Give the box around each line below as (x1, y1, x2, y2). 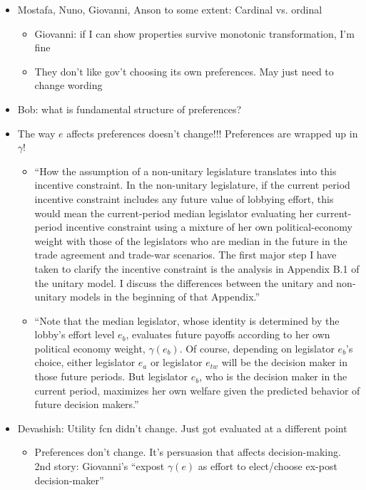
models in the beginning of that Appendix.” (70, 289, 260, 304)
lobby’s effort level (34, 327, 115, 342)
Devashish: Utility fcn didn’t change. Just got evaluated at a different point (17, 420, 347, 435)
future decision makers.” (34, 397, 139, 412)
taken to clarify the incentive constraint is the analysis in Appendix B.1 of (34, 261, 360, 276)
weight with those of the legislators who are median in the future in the (34, 233, 347, 248)
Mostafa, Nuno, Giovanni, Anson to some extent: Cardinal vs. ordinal (17, 2, 322, 16)
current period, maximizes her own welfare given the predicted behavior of (34, 382, 360, 397)
